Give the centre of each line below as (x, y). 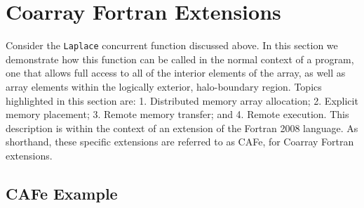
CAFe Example (62, 193)
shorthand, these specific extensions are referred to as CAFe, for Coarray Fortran (180, 142)
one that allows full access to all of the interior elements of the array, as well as (176, 73)
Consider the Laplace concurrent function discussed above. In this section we (172, 45)
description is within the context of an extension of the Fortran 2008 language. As (182, 128)
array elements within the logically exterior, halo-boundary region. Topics (164, 86)
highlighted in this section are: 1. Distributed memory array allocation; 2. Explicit (182, 100)
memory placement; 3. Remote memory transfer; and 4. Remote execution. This (177, 114)
